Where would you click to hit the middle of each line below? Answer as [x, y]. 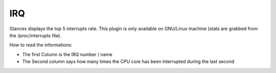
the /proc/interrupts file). [35, 35]
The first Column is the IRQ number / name [67, 54]
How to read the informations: [41, 45]
